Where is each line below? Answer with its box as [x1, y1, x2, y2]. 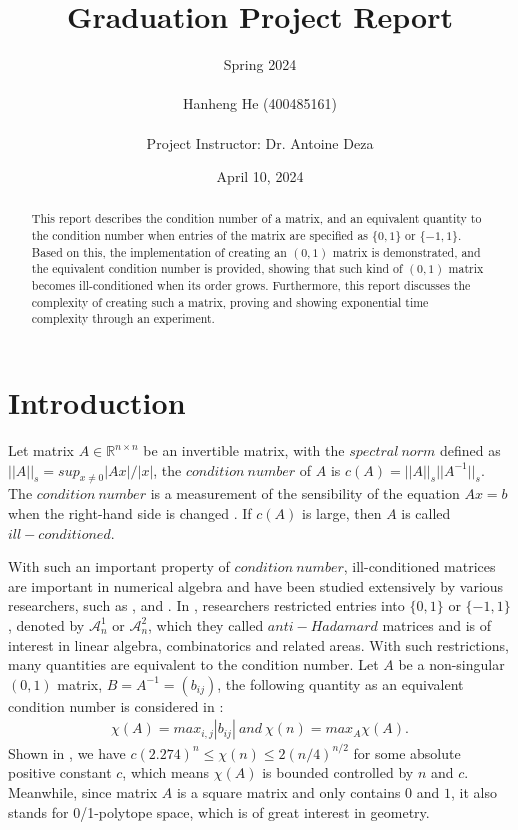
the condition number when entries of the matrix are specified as [31, 227, 369, 244]
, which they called [148, 614, 264, 635]
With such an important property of [8, 556, 230, 577]
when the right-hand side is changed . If [8, 503, 252, 523]
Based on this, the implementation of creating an [31, 243, 287, 260]
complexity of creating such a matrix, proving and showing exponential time [31, 293, 429, 310]
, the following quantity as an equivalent [217, 673, 464, 694]
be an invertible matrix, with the [143, 440, 345, 461]
